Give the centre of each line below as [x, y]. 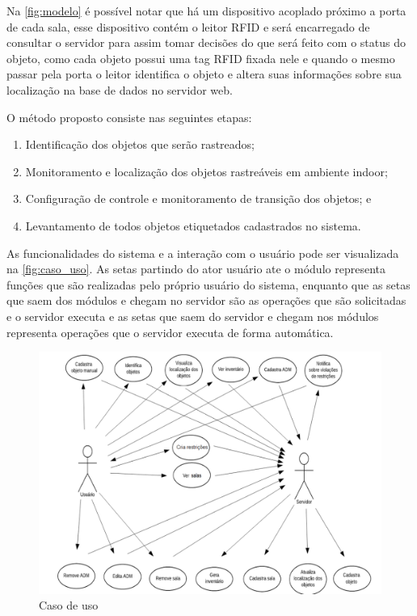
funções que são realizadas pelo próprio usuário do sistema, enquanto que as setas [208, 284]
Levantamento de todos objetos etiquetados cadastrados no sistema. [193, 225]
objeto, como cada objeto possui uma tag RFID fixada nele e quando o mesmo [201, 58]
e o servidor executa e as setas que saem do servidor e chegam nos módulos [193, 316]
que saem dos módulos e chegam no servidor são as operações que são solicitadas [206, 300]
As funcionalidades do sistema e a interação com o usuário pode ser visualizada [203, 253]
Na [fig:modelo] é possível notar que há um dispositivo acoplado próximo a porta [206, 11]
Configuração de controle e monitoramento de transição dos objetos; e [198, 198]
